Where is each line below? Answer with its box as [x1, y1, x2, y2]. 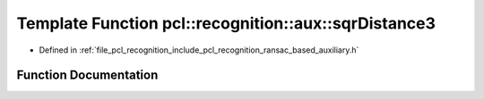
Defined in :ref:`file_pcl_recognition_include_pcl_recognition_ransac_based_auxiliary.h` [39, 45, 359, 55]
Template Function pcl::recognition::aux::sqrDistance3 [16, 13, 436, 33]
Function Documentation [16, 68, 159, 83]
